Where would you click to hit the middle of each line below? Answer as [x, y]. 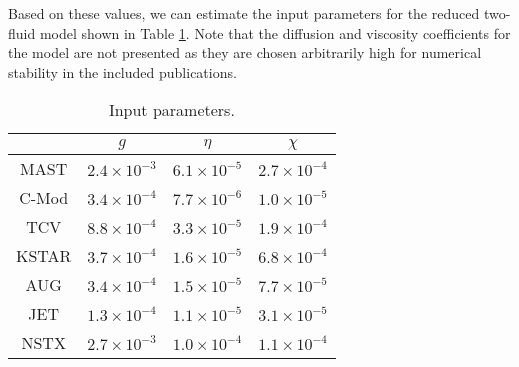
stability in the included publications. [122, 71]
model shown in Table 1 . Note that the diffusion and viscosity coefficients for [275, 32]
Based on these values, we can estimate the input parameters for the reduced [244, 13]
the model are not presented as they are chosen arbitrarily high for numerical [245, 52]
